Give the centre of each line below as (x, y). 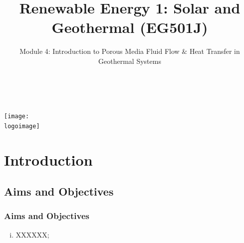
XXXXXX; (32, 234)
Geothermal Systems (130, 61)
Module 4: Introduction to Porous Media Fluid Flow (100, 51)
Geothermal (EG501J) (130, 27)
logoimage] (22, 126)
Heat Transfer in (215, 51)
